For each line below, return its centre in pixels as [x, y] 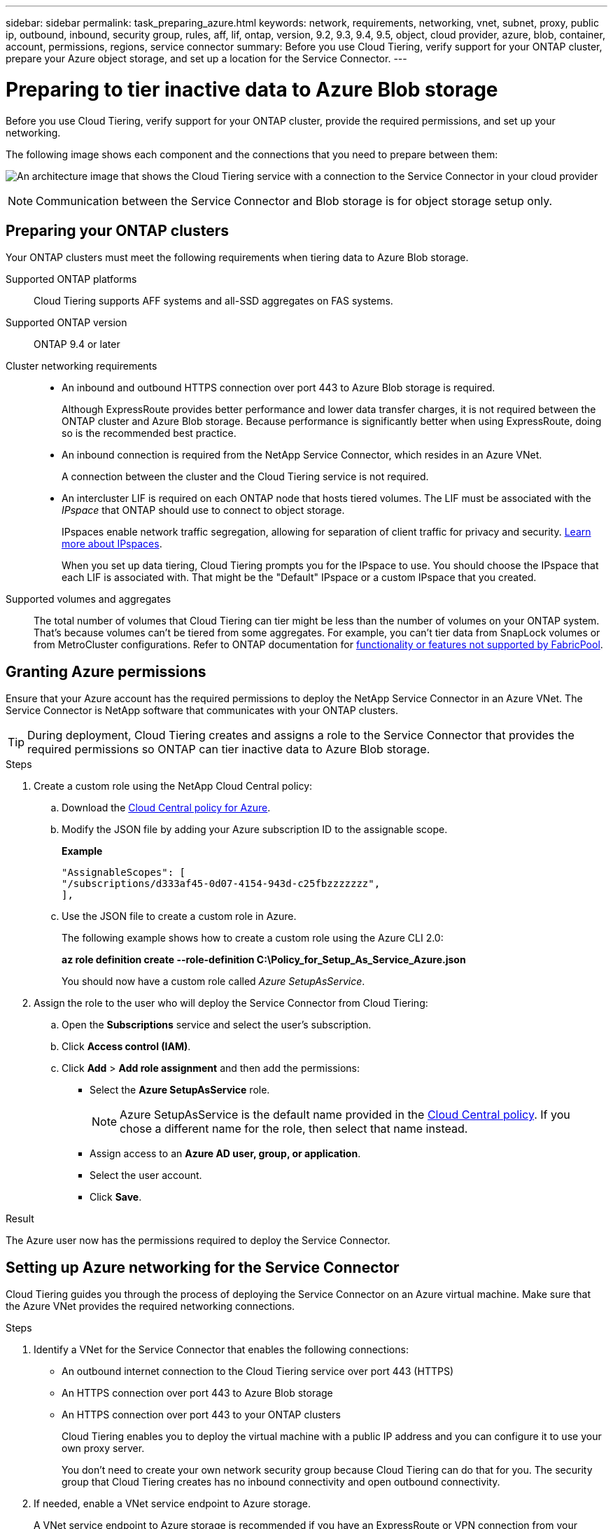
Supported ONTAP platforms [71, 279]
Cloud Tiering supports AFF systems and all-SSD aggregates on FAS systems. [213, 301]
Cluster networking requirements [82, 366]
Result [20, 1219]
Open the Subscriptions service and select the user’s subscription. [217, 1025]
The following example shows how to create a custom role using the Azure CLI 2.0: [253, 938]
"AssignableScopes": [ [124, 873]
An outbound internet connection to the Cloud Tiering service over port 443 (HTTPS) [258, 1371]
